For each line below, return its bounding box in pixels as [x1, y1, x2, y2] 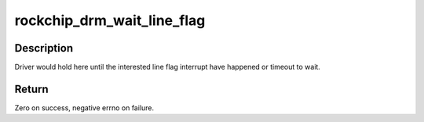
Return [14, 82, 49, 95]
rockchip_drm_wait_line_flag [14, 12, 206, 29]
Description [14, 41, 74, 55]
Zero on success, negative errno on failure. [14, 102, 155, 113]
